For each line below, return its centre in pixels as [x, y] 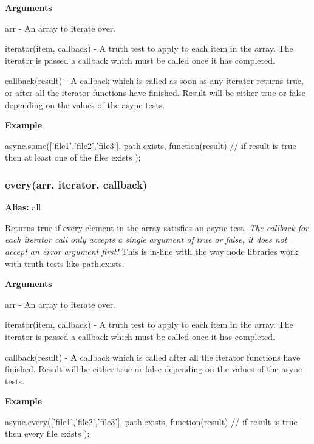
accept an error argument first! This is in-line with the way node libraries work [152, 251]
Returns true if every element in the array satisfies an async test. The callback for [157, 227]
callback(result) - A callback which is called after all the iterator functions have [153, 357]
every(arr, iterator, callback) [76, 184]
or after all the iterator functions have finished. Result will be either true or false [155, 92]
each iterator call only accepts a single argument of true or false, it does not [146, 239]
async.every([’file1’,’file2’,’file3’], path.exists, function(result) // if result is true [151, 421]
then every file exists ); [47, 433]
